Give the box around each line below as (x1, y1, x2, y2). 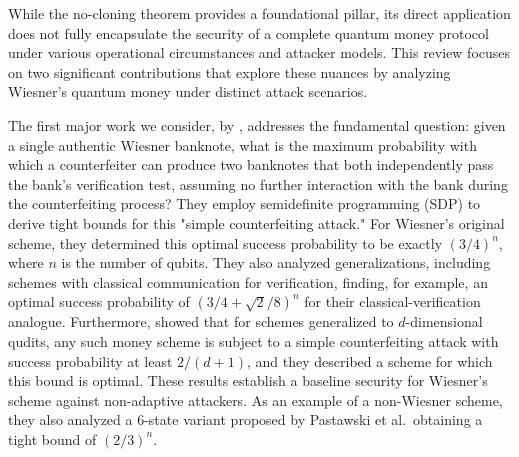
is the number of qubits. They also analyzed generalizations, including (61, 252, 491, 273)
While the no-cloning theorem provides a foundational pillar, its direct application (8, 3, 511, 23)
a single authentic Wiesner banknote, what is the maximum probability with (8, 134, 477, 155)
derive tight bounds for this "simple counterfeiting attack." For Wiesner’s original (8, 212, 505, 233)
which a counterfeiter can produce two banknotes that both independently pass (8, 154, 494, 175)
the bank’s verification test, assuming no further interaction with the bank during (8, 173, 508, 194)
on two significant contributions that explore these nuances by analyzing (8, 61, 451, 82)
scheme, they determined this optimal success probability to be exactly (8, 232, 443, 253)
